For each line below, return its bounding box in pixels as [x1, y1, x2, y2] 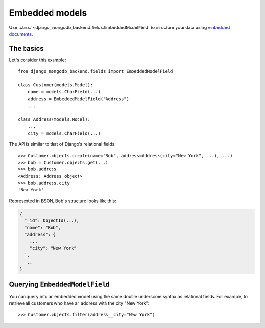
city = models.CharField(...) [27, 130, 101, 136]
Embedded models [9, 7, 87, 18]
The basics [9, 44, 44, 53]
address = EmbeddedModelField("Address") [27, 96, 130, 102]
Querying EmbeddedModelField [9, 280, 110, 289]
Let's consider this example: [9, 57, 66, 63]
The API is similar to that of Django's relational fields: [9, 141, 116, 147]
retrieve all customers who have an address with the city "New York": [9, 300, 150, 306]
